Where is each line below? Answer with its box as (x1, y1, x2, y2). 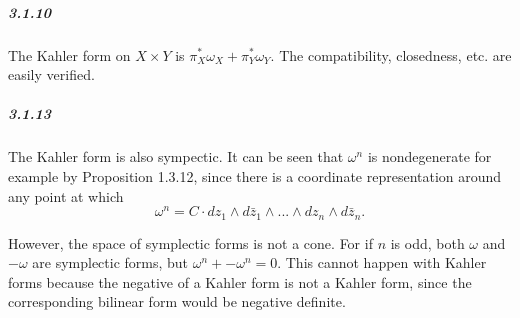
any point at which (8, 185, 124, 206)
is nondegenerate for (367, 146, 492, 167)
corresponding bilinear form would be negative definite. (8, 291, 346, 312)
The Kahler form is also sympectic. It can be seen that (8, 146, 344, 167)
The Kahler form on (8, 44, 131, 65)
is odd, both (390, 232, 465, 253)
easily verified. (8, 64, 95, 85)
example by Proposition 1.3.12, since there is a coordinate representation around (8, 165, 502, 186)
